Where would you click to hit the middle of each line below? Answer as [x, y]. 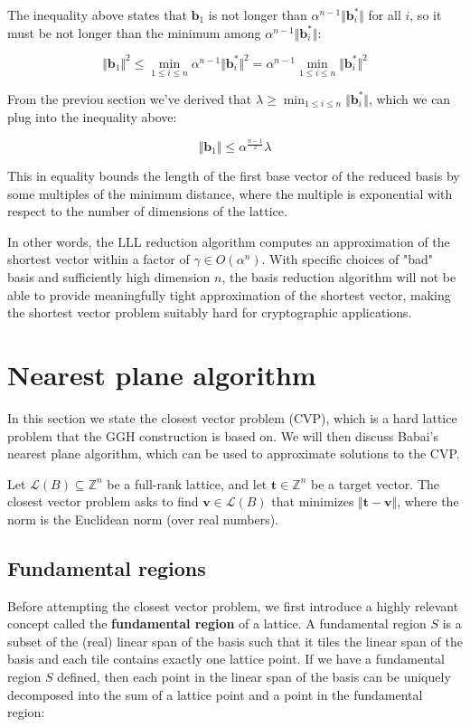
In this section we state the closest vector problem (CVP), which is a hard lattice [232, 417]
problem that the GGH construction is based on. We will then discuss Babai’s [223, 435]
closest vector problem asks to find [103, 501]
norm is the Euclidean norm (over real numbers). [143, 519]
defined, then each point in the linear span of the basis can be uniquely [254, 677]
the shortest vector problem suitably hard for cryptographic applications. [210, 312]
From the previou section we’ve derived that [130, 98]
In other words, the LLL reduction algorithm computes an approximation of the [229, 241]
